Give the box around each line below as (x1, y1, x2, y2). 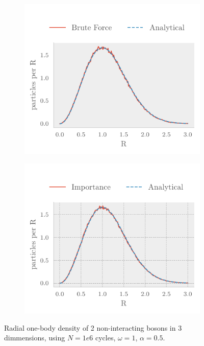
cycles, (95, 332, 116, 343)
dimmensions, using (4, 332, 65, 343)
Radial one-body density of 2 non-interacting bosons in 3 (4, 322, 182, 333)
